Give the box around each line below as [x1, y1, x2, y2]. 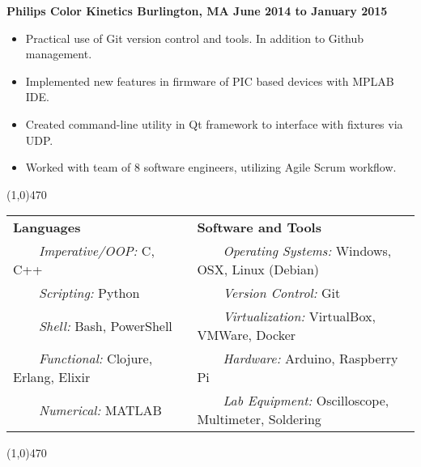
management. [25, 45, 92, 62]
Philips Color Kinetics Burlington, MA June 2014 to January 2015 [6, 2, 388, 19]
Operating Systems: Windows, [223, 241, 392, 261]
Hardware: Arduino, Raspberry [223, 349, 398, 368]
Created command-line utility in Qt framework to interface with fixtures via [25, 115, 403, 132]
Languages [13, 218, 81, 237]
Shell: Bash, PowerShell [39, 316, 172, 335]
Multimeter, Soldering [197, 410, 321, 429]
